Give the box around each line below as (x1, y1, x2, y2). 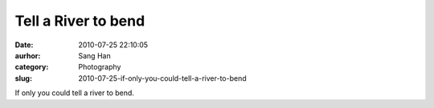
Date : (14, 40, 34, 50)
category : (14, 62, 49, 72)
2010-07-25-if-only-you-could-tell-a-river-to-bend (78, 73, 247, 83)
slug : (14, 73, 32, 83)
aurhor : (14, 50, 41, 60)
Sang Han (78, 50, 112, 60)
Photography (78, 62, 121, 72)
